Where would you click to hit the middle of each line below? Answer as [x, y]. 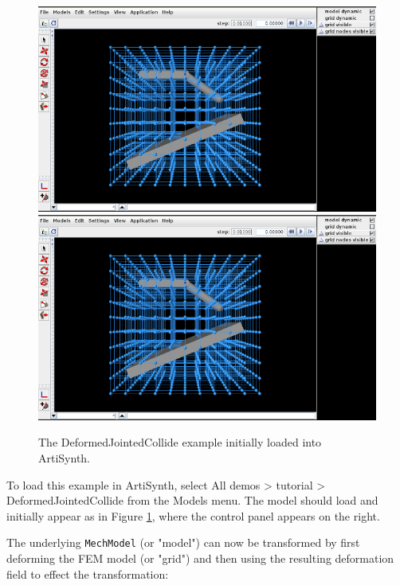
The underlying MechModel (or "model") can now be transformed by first [183, 542]
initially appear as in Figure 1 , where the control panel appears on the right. [193, 515]
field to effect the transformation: [88, 573]
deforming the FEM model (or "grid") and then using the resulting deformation [200, 558]
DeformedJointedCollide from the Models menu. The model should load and [192, 500]
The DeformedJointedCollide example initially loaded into [180, 442]
